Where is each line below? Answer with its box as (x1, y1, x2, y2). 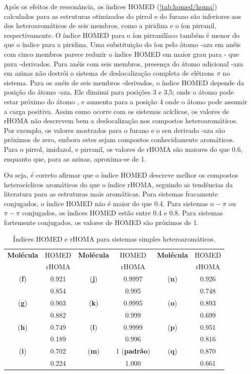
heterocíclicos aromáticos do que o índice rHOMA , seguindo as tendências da (4, 179, 233, 189)
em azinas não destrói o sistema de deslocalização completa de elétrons (4, 68, 215, 78)
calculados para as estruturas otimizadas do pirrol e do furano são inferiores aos (4, 11, 241, 21)
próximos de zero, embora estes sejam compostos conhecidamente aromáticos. (4, 134, 234, 145)
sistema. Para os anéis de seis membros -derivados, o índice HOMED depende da (4, 77, 244, 87)
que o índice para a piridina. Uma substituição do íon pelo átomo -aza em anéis (4, 39, 241, 49)
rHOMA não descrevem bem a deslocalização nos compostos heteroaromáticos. (4, 115, 238, 126)
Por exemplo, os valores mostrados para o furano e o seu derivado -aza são (4, 125, 225, 135)
